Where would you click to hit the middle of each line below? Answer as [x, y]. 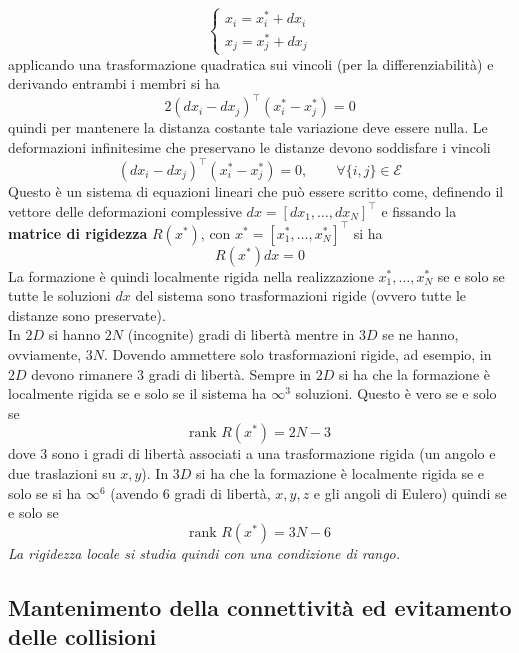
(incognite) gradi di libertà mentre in [241, 334]
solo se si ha [45, 492]
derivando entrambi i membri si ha [114, 83]
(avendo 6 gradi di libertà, [190, 492]
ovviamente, [45, 354]
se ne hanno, [420, 334]
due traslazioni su [62, 473]
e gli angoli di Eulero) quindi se [410, 492]
